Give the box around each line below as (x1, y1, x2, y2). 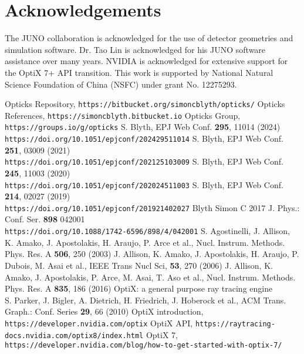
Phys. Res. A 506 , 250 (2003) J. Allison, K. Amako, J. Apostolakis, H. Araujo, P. (5, 248, 299, 260)
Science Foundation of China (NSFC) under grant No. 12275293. (5, 78, 237, 90)
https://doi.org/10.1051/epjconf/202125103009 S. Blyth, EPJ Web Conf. (5, 155, 283, 168)
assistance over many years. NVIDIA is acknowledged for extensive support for (5, 55, 288, 67)
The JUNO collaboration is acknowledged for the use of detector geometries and (5, 32, 293, 44)
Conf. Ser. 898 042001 (5, 213, 85, 225)
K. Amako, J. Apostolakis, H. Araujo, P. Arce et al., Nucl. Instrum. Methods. (5, 236, 285, 248)
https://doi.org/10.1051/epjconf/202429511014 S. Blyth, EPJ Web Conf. (5, 132, 283, 145)
